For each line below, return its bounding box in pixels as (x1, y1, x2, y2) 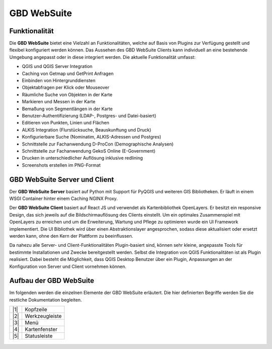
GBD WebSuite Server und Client (9, 175, 114, 184)
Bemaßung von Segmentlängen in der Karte (22, 106, 113, 112)
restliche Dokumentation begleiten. (9, 297, 82, 303)
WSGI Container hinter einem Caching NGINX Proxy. (9, 195, 118, 201)
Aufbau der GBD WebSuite (9, 276, 94, 285)
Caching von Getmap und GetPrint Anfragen (22, 71, 114, 77)
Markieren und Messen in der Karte (22, 99, 96, 105)
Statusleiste (25, 332, 53, 339)
